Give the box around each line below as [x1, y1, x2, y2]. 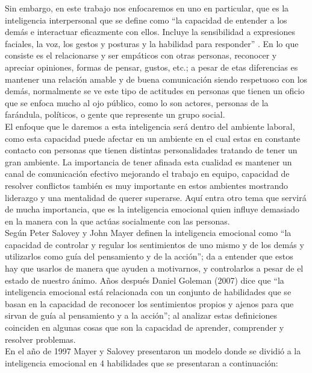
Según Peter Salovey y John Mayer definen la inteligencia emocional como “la [5, 226, 292, 239]
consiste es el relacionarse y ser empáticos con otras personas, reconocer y [5, 49, 277, 62]
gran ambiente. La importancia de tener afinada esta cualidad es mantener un [5, 155, 292, 168]
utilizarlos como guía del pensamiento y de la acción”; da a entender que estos [5, 250, 293, 263]
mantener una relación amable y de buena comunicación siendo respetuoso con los [5, 72, 308, 85]
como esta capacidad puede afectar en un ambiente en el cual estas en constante [5, 132, 301, 144]
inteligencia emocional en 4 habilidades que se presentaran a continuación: [5, 356, 278, 369]
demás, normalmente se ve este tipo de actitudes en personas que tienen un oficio [5, 84, 305, 97]
